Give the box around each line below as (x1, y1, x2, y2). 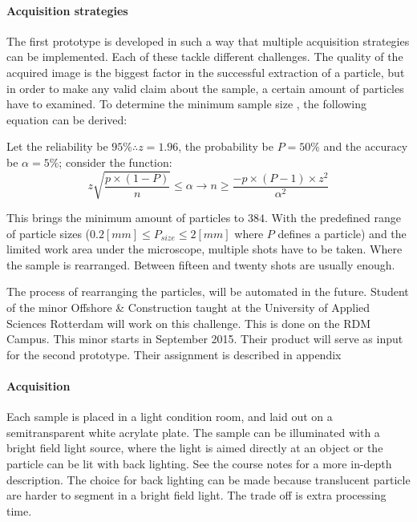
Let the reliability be (6, 138, 108, 155)
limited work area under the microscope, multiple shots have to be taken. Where (6, 241, 403, 257)
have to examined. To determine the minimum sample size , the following (6, 95, 366, 112)
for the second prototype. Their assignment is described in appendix (6, 346, 342, 362)
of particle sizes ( (6, 225, 91, 241)
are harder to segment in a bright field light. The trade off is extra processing (6, 487, 387, 504)
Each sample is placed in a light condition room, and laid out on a (6, 408, 333, 425)
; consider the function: (59, 153, 172, 170)
